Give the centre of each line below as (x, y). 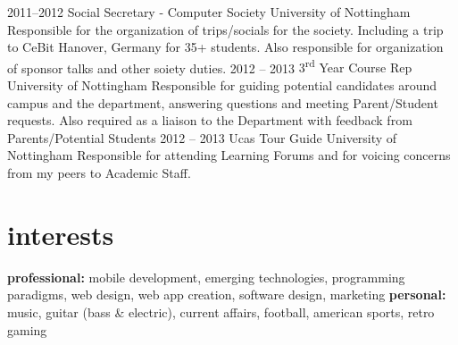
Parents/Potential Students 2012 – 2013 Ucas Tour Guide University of (202, 137)
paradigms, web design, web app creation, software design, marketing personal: (227, 295)
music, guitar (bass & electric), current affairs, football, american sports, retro (221, 311)
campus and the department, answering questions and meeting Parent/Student (223, 102)
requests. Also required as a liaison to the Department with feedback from (210, 120)
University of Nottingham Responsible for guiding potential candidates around (222, 85)
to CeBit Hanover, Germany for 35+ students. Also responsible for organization (225, 47)
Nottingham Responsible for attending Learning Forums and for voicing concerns (229, 155)
